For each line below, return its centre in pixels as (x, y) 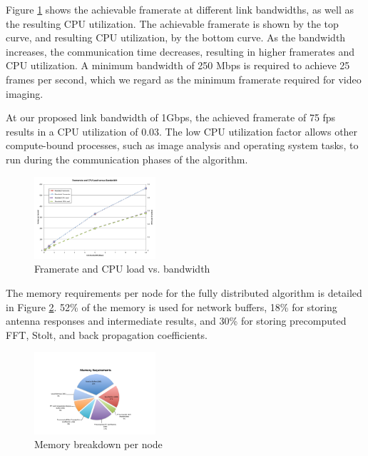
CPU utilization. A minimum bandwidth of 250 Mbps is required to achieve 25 (178, 65)
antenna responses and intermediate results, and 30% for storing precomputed (176, 321)
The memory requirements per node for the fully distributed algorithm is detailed (184, 292)
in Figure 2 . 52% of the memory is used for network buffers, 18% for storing (172, 306)
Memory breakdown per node (98, 444)
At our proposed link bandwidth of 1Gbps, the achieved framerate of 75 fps (171, 117)
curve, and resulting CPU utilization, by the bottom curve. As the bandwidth (176, 37)
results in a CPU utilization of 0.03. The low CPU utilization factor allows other (182, 131)
